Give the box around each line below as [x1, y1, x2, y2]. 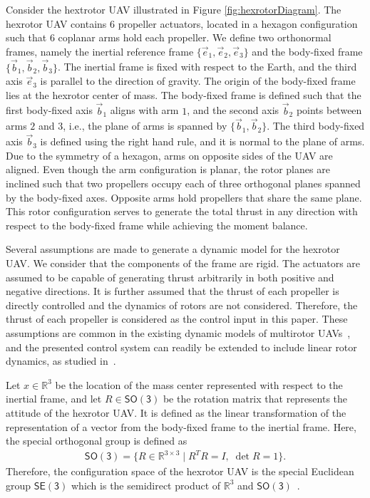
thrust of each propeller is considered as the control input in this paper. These [6, 311, 348, 326]
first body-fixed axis [6, 103, 93, 118]
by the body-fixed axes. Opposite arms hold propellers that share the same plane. [6, 190, 362, 204]
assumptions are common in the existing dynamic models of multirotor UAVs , [6, 325, 351, 340]
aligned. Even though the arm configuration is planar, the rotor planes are [6, 162, 330, 177]
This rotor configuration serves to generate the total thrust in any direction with [6, 204, 358, 219]
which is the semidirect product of [71, 477, 221, 492]
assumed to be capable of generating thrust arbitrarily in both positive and [6, 269, 334, 284]
